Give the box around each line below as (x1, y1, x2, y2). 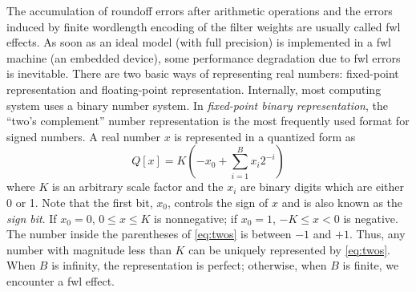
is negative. (343, 209, 398, 226)
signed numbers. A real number (6, 128, 160, 144)
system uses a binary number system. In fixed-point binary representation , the (6, 96, 388, 113)
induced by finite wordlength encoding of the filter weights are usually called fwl (6, 18, 401, 34)
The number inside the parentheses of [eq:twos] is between (6, 225, 292, 242)
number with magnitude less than (6, 241, 172, 258)
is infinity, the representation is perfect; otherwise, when (51, 257, 327, 274)
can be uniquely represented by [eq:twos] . (188, 241, 391, 258)
